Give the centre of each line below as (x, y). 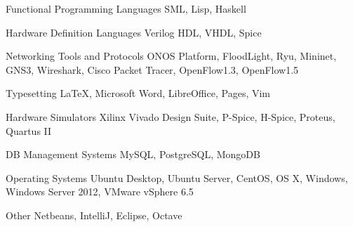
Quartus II (29, 130)
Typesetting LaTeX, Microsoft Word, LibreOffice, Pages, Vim (138, 93)
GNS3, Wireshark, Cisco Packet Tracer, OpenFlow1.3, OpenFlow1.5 (152, 69)
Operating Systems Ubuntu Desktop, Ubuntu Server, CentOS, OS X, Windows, (177, 177)
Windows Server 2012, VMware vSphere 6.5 (100, 192)
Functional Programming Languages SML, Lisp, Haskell (126, 8)
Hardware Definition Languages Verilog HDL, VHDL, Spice (134, 32)
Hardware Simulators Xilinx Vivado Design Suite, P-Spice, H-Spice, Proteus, (171, 116)
